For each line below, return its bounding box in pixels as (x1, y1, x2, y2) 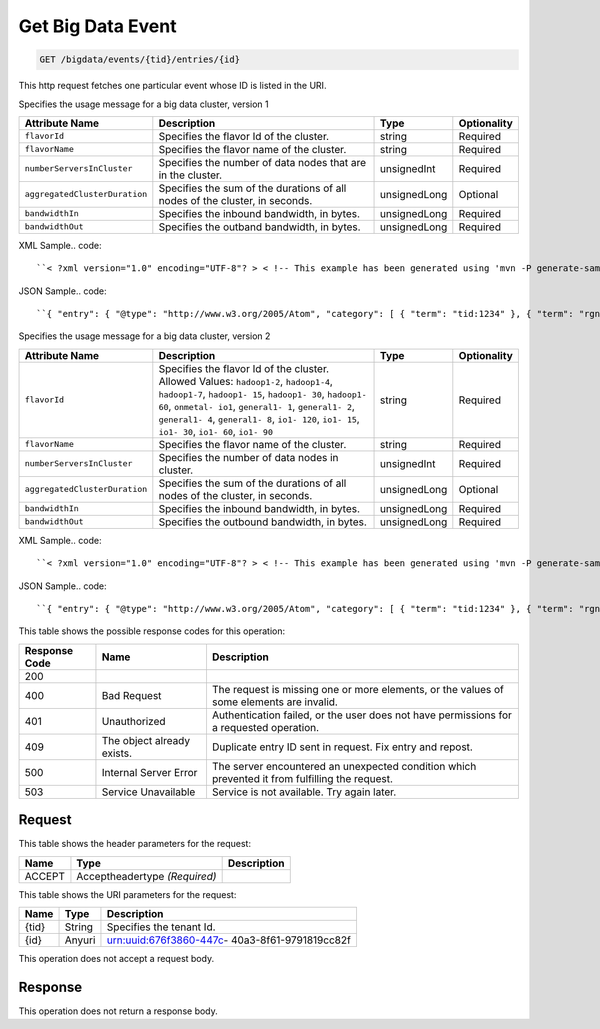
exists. (101, 746, 133, 760)
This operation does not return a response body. (18, 1005, 219, 1017)
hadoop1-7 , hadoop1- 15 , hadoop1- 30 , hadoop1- (158, 386, 367, 400)
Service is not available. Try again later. (211, 785, 397, 799)
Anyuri (64, 933, 96, 947)
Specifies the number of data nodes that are (158, 155, 367, 169)
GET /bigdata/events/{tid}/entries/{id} (39, 54, 240, 65)
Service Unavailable (101, 785, 196, 799)
